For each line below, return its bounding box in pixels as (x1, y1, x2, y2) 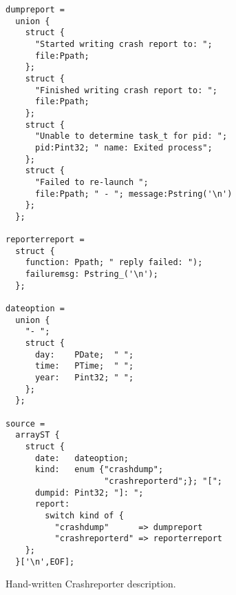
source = (6, 418, 45, 429)
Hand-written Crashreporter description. (6, 576, 176, 591)
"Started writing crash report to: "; (34, 39, 213, 49)
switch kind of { (45, 510, 124, 520)
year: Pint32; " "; (34, 373, 134, 382)
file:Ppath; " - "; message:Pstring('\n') (34, 188, 233, 199)
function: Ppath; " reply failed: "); (25, 257, 203, 268)
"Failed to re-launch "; (34, 177, 149, 187)
